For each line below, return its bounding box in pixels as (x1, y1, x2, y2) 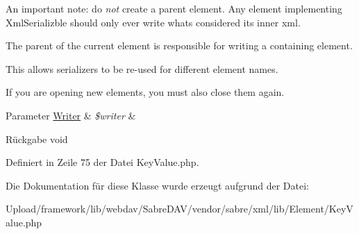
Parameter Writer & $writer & (6, 108, 136, 122)
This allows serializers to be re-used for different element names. (6, 61, 278, 76)
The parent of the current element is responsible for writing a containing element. (6, 38, 353, 53)
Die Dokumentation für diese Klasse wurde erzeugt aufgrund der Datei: (6, 178, 309, 192)
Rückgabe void (6, 131, 68, 146)
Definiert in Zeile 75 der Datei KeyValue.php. (6, 155, 199, 169)
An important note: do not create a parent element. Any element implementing (6, 1, 342, 15)
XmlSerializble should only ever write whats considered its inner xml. (6, 15, 301, 29)
